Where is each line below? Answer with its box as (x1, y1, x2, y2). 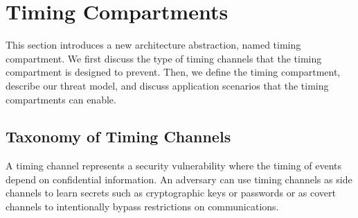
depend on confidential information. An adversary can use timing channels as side (6, 171, 352, 186)
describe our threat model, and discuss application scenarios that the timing (6, 78, 329, 92)
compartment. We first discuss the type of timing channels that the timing (6, 51, 322, 65)
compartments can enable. (6, 92, 116, 106)
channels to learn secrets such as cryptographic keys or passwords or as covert (6, 185, 337, 200)
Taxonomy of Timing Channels (6, 126, 231, 147)
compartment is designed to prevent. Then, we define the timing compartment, (6, 65, 341, 79)
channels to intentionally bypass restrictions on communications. (6, 199, 279, 214)
